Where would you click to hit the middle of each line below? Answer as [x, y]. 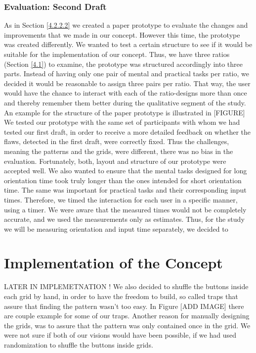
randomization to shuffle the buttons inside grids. [79, 344]
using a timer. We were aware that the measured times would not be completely [125, 209]
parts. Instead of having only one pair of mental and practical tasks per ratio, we [127, 74]
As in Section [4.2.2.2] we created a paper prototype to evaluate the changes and [126, 25]
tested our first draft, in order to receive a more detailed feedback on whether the [127, 131]
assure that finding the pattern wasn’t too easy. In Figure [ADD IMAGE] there [124, 306]
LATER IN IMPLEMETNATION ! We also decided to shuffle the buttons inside [126, 286]
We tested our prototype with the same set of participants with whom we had [122, 122]
